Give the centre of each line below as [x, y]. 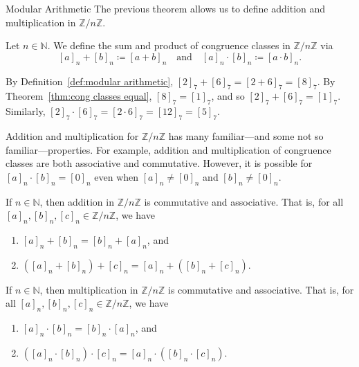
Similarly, [26, 111]
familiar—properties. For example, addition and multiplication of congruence [168, 149]
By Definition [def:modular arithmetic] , [90, 81]
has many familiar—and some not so [246, 135]
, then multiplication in [89, 289]
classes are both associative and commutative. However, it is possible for [159, 163]
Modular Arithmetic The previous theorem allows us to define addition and [166, 8]
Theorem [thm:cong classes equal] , [79, 96]
